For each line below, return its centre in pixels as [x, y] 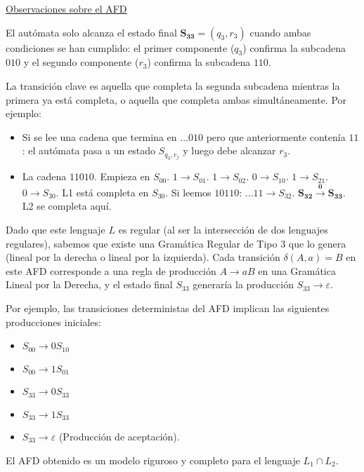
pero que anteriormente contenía [276, 136]
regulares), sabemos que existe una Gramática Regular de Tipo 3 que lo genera [176, 243]
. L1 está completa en [102, 192]
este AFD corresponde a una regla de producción [111, 270]
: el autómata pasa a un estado [89, 150]
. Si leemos [188, 192]
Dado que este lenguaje [56, 230]
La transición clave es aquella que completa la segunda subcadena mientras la [173, 85]
